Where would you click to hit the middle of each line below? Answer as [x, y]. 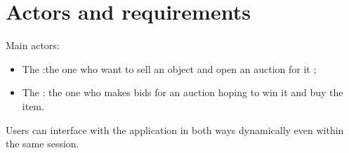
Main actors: [33, 45]
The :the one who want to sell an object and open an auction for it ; [169, 68]
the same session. [42, 144]
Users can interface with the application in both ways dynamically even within [175, 129]
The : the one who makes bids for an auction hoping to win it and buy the [183, 92]
